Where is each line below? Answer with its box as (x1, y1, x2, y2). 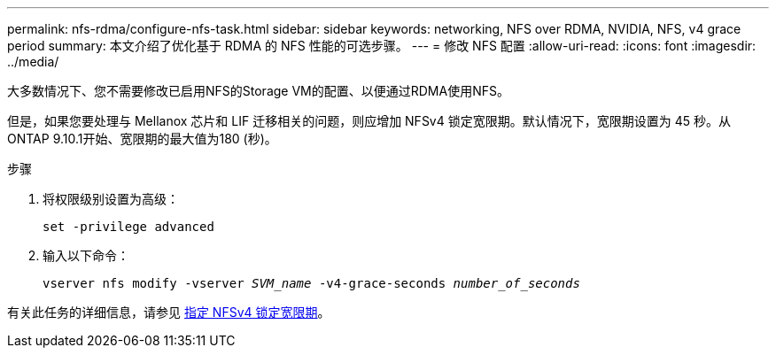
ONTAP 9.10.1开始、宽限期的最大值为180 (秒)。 (7, 131, 277, 146)
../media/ (7, 54, 59, 69)
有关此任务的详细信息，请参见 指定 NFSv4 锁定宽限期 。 (7, 305, 330, 320)
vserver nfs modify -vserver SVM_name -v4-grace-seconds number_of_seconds (43, 276, 580, 290)
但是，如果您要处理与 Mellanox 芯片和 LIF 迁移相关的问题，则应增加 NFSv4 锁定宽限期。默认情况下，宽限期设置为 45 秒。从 (7, 113, 731, 128)
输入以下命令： (43, 248, 129, 263)
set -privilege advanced (43, 220, 214, 234)
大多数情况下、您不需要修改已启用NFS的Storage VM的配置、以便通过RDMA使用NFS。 (7, 83, 509, 98)
